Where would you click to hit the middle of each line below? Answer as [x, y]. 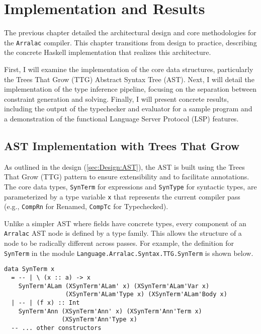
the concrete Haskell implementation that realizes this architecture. [108, 52]
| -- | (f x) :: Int [46, 303]
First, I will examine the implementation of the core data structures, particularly [129, 69]
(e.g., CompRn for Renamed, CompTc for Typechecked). [86, 206]
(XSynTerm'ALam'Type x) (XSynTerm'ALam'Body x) [146, 294]
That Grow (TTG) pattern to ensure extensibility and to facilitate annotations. [127, 177]
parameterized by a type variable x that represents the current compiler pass [122, 196]
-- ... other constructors [56, 328]
